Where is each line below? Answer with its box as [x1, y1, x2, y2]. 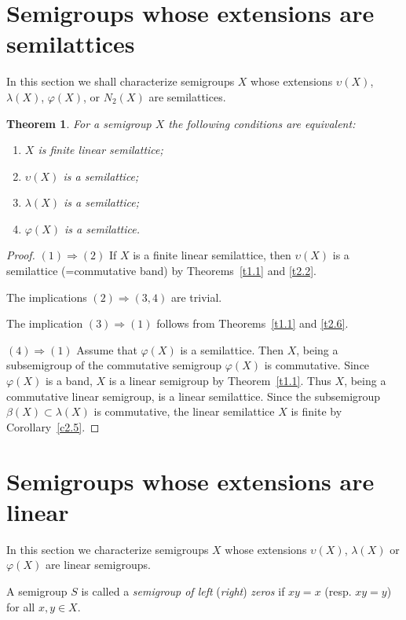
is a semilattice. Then [180, 341, 283, 358]
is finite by [291, 403, 342, 420]
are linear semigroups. [45, 556, 151, 573]
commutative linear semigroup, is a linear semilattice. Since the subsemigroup [6, 387, 381, 404]
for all [6, 598, 35, 614]
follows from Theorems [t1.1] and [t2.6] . [156, 315, 349, 332]
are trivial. [170, 288, 222, 305]
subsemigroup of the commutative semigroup [6, 357, 222, 373]
